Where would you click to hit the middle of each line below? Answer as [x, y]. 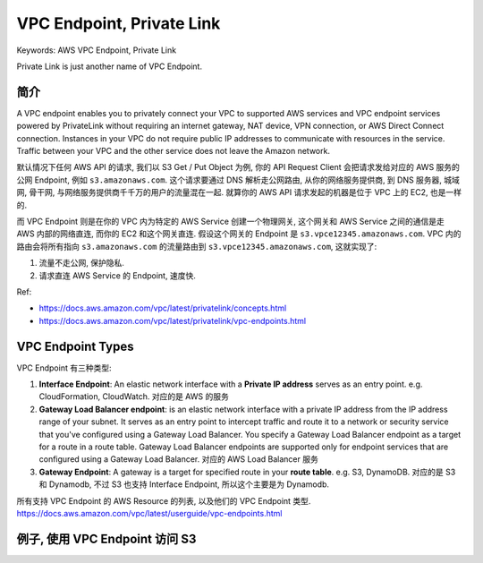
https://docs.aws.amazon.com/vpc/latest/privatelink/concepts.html [163, 308]
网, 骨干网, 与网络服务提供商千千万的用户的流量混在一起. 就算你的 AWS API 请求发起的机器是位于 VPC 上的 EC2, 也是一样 [239, 192]
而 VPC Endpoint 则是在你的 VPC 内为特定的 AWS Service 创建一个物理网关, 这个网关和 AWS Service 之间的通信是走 [230, 221]
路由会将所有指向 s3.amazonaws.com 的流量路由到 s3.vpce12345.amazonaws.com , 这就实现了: [197, 246]
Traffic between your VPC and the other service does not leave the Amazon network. [174, 151]
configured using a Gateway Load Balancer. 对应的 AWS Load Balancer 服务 [179, 459]
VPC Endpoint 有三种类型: [64, 368]
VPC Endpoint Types [75, 346]
